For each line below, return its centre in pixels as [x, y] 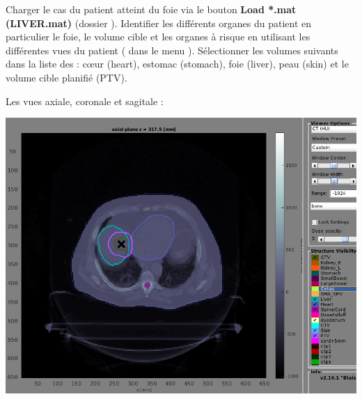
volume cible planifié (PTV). [66, 77]
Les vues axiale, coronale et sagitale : [85, 101]
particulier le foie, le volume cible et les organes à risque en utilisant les [158, 37]
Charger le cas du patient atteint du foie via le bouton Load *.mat [151, 9]
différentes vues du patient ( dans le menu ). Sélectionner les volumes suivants [172, 50]
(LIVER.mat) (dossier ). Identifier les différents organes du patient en [159, 23]
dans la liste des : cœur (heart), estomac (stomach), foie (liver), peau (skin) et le [177, 64]
